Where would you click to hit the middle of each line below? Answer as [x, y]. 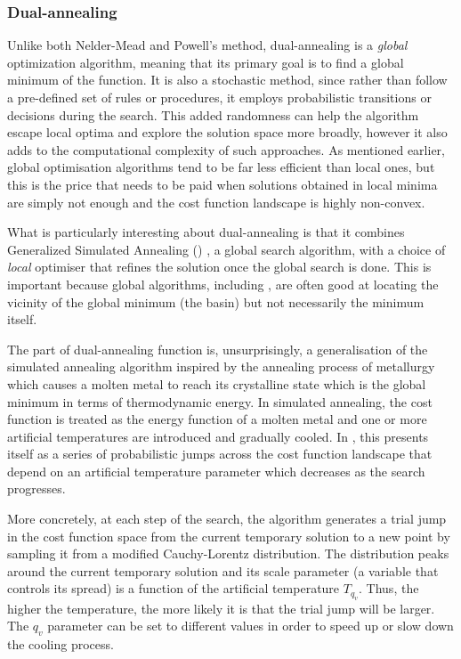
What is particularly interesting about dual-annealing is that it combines [206, 232]
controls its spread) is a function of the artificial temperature [174, 588]
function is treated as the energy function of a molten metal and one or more [217, 419]
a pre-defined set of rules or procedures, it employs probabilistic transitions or [219, 97]
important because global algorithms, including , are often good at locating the [223, 284]
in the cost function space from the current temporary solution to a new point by [229, 536]
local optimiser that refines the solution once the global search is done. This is [219, 267]
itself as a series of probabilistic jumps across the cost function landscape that [220, 454]
